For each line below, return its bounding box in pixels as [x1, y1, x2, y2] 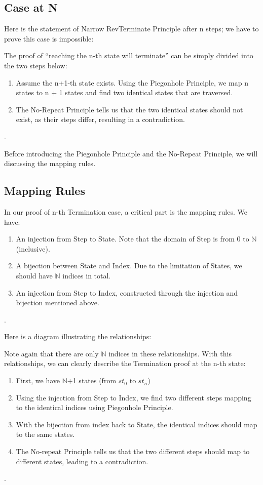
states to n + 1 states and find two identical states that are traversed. [16, 87, 233, 98]
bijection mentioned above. [16, 297, 99, 308]
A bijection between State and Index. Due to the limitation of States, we [16, 260, 242, 271]
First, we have [16, 375, 60, 386]
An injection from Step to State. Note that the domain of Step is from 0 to [16, 233, 249, 244]
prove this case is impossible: [4, 33, 94, 44]
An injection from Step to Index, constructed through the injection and [16, 287, 238, 298]
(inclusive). [16, 243, 50, 254]
